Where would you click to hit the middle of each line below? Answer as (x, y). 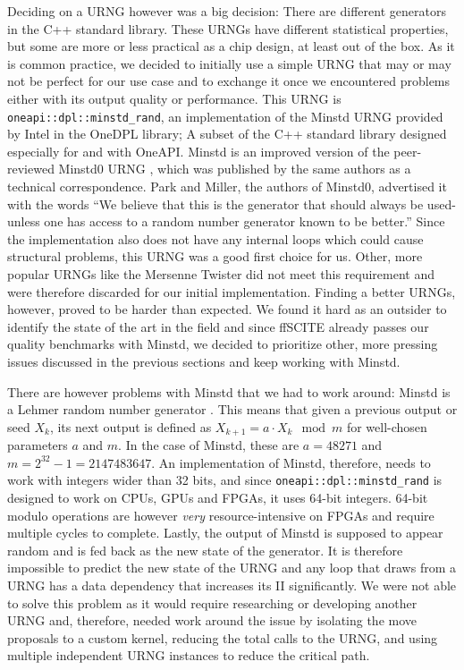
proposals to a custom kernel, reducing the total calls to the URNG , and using (223, 637)
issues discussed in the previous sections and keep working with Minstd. (204, 361)
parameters (38, 445)
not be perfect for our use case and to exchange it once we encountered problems (229, 81)
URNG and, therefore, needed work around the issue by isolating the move (212, 620)
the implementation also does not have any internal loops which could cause (215, 238)
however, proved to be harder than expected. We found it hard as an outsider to (227, 309)
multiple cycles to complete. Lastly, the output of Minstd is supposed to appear (225, 533)
